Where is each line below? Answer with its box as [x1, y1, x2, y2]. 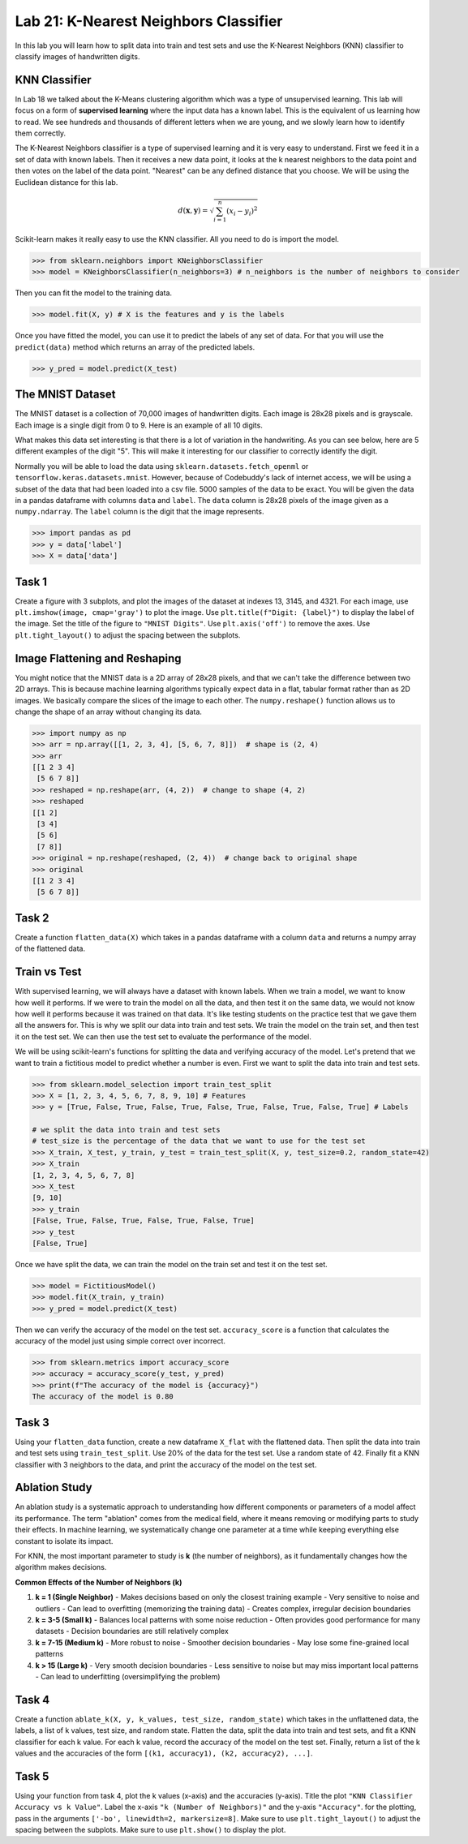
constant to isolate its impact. [15, 1536, 114, 1545]
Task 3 [15, 1416, 50, 1429]
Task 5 [15, 1769, 49, 1783]
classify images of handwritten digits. [15, 51, 140, 61]
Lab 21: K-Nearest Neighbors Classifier [15, 12, 283, 30]
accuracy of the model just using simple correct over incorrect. [15, 1336, 226, 1346]
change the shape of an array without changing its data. [15, 707, 203, 716]
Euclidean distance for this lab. [15, 177, 118, 187]
